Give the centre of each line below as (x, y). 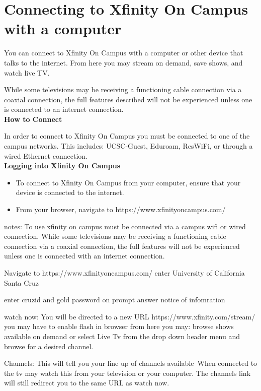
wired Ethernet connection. (46, 155)
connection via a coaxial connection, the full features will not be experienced (122, 246)
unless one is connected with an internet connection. (84, 256)
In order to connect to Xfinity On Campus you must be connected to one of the (127, 136)
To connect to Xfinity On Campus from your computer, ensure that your (128, 182)
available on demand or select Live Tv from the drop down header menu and (122, 336)
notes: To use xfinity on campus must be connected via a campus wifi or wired (125, 226)
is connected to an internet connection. (64, 109)
